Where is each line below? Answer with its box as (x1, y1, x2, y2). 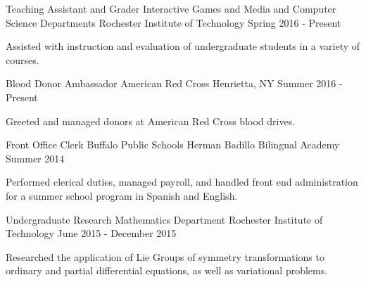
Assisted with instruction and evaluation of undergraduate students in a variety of (6, 39, 360, 53)
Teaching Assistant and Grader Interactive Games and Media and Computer (6, 1, 336, 15)
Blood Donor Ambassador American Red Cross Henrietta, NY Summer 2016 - (6, 76, 343, 91)
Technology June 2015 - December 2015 (6, 226, 177, 241)
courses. (6, 52, 39, 67)
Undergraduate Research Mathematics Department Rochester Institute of (6, 212, 323, 226)
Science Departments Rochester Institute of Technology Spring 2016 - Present (6, 15, 341, 30)
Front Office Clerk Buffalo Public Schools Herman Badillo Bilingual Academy (6, 137, 340, 152)
